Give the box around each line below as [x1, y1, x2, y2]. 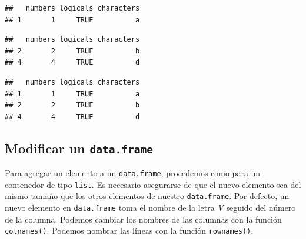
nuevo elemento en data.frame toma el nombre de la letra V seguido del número [5, 201, 296, 214]
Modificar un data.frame [5, 139, 154, 157]
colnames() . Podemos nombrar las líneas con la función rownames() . [5, 224, 254, 237]
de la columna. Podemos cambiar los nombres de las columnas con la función [5, 213, 282, 225]
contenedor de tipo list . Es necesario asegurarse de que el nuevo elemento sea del [5, 178, 301, 190]
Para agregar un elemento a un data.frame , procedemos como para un [5, 167, 261, 179]
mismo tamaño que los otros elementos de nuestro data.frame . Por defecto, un [5, 190, 290, 202]
